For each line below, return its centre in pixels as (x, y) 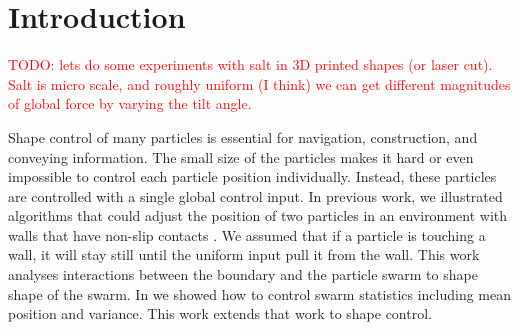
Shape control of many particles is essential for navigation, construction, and (243, 136)
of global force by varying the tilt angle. (130, 103)
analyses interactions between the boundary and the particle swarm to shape (243, 274)
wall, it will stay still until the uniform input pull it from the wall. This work (244, 254)
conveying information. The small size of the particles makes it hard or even (241, 156)
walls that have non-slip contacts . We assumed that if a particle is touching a (247, 234)
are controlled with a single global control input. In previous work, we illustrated (255, 195)
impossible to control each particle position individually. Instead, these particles (252, 176)
